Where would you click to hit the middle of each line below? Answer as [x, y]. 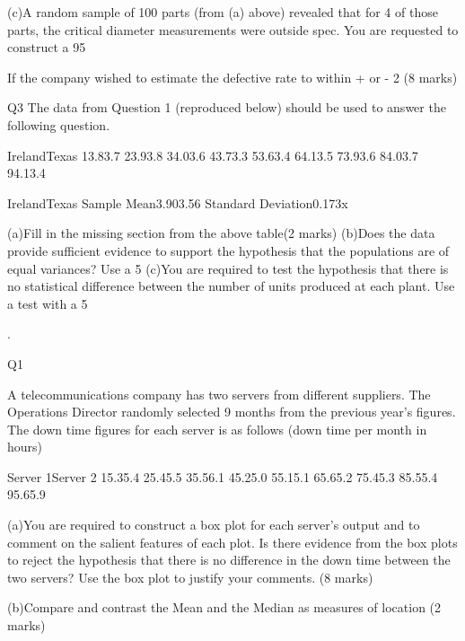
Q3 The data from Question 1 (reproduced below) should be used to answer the [227, 107]
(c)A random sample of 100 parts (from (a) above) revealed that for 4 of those [223, 12]
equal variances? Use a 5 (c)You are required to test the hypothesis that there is [228, 268]
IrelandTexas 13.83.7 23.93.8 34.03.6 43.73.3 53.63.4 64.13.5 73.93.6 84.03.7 [213, 155]
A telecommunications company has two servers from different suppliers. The [219, 394]
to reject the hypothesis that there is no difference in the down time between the [229, 560]
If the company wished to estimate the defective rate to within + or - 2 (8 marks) [232, 77]
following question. [59, 124]
